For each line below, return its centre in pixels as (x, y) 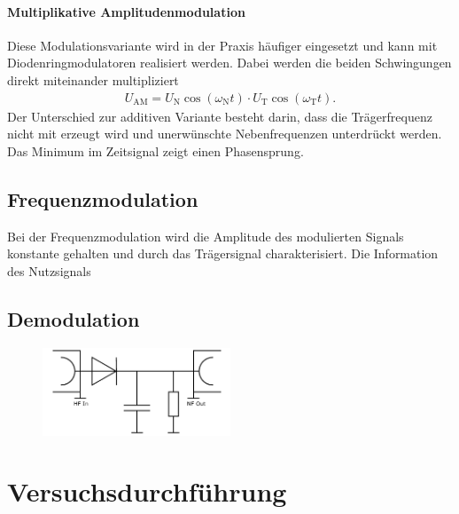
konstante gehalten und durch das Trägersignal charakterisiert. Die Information (223, 253)
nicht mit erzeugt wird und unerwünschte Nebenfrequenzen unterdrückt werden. (225, 134)
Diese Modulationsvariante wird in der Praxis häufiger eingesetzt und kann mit (222, 45)
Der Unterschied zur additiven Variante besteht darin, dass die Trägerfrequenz (220, 116)
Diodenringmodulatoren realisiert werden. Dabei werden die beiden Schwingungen (229, 63)
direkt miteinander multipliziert (93, 79)
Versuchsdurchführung (147, 491)
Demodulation (74, 318)
